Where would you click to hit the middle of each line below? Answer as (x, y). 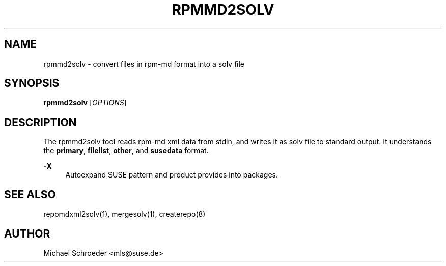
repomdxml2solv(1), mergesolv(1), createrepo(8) (124, 214)
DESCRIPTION (40, 122)
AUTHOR (27, 233)
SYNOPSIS (32, 83)
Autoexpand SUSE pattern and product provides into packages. (172, 175)
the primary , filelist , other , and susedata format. (126, 151)
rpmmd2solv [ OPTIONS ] (85, 103)
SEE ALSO (30, 194)
